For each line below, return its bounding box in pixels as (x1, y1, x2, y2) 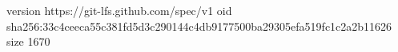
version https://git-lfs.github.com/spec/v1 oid (6, 2, 232, 18)
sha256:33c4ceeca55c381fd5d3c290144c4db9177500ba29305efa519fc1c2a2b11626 (6, 17, 392, 34)
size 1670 (6, 33, 50, 50)
